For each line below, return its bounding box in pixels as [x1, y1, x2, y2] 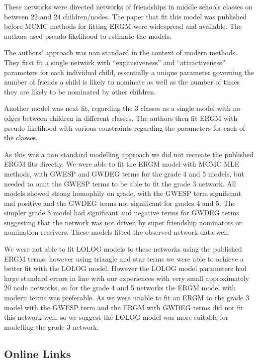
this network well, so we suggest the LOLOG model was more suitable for [4, 312, 229, 322]
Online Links [4, 346, 71, 361]
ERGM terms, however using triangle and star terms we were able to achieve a [4, 253, 244, 264]
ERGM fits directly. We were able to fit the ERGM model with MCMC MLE [4, 159, 240, 169]
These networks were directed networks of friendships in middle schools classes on [4, 1, 253, 11]
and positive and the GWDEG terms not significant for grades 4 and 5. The [4, 197, 236, 208]
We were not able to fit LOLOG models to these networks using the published [4, 244, 242, 254]
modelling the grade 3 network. [4, 321, 99, 332]
